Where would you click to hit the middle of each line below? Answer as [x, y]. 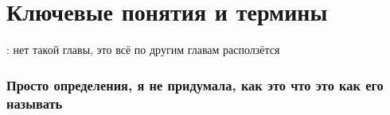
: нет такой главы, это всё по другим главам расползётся [143, 50]
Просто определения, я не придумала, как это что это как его [195, 84]
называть [35, 103]
